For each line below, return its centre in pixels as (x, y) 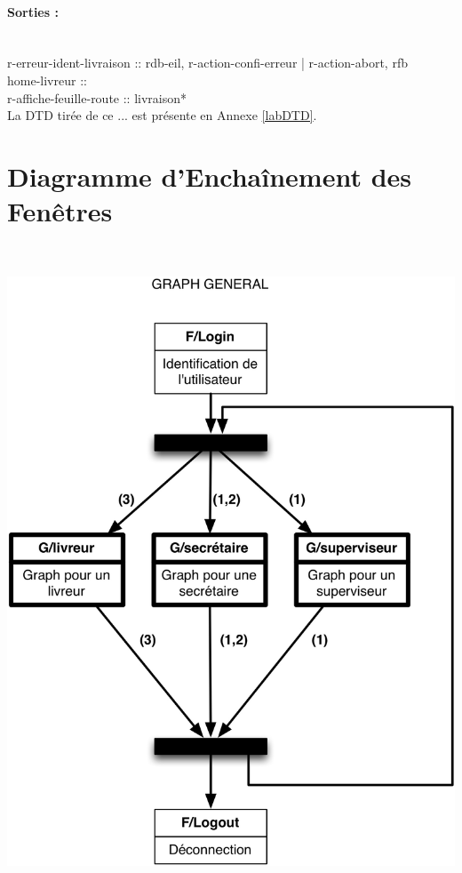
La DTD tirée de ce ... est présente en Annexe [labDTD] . (162, 115)
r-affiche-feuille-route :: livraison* (97, 97)
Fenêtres (60, 211)
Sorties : (33, 11)
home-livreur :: (47, 80)
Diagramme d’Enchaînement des (210, 176)
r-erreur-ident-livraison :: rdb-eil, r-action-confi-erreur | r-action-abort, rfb (207, 63)
